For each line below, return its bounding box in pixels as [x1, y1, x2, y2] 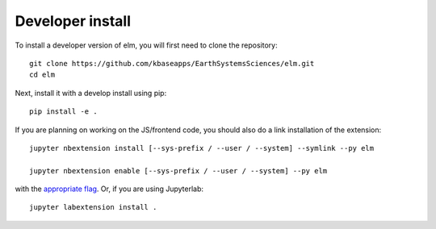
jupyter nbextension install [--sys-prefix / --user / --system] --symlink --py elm [29, 144, 375, 152]
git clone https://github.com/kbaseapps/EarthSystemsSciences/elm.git [29, 59, 315, 68]
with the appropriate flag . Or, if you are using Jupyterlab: [15, 184, 204, 194]
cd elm [29, 70, 56, 80]
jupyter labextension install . [29, 202, 157, 212]
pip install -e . [29, 107, 98, 116]
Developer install [15, 12, 132, 30]
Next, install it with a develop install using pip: [15, 88, 167, 98]
